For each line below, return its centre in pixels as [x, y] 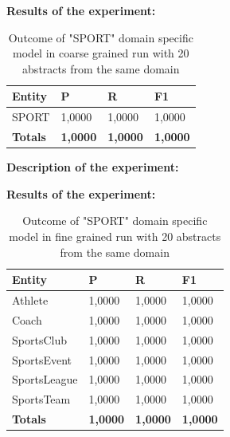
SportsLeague [45, 379]
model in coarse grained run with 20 [101, 53]
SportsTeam [41, 399]
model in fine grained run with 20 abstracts [115, 236]
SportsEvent [42, 359]
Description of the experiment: [93, 167]
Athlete [30, 299]
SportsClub [39, 339]
